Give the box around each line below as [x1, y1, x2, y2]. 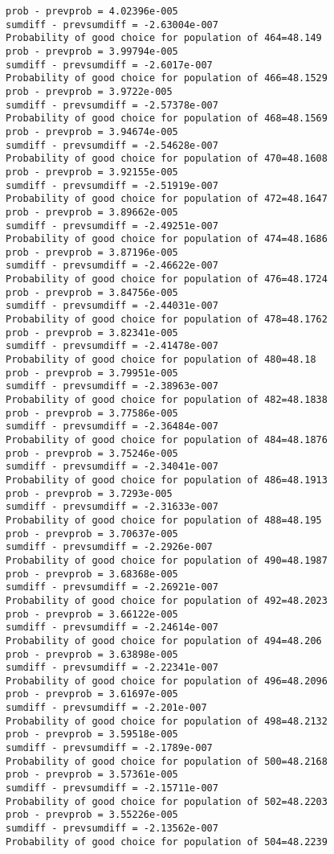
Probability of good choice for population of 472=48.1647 [6, 193, 328, 205]
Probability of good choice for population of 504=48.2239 [6, 836, 328, 848]
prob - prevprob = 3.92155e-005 [6, 166, 178, 178]
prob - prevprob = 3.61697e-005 [6, 688, 178, 700]
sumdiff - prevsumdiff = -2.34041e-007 [6, 461, 218, 473]
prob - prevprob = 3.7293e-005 [6, 487, 173, 499]
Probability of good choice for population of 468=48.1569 [6, 113, 328, 125]
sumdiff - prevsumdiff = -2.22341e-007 [6, 662, 218, 674]
